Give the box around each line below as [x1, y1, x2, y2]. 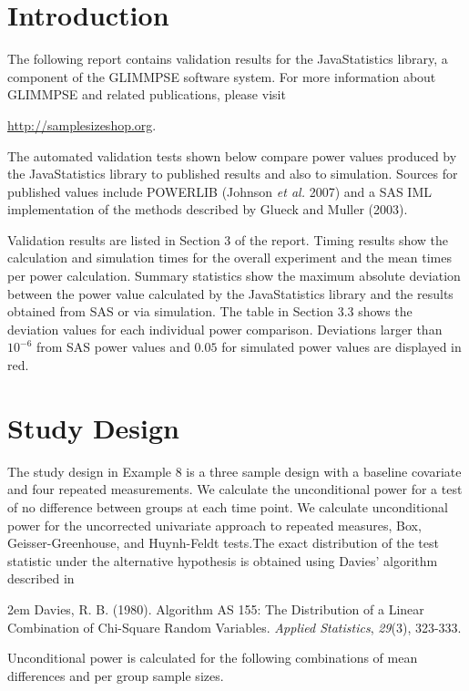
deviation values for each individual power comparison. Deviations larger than [7, 319, 443, 338]
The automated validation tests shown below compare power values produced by [7, 146, 457, 165]
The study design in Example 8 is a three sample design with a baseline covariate [7, 461, 462, 480]
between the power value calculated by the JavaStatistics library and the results [7, 284, 454, 303]
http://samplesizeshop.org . [7, 115, 157, 134]
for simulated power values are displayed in [221, 337, 462, 356]
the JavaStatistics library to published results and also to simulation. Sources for [7, 164, 458, 183]
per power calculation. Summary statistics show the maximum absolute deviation [7, 266, 461, 285]
